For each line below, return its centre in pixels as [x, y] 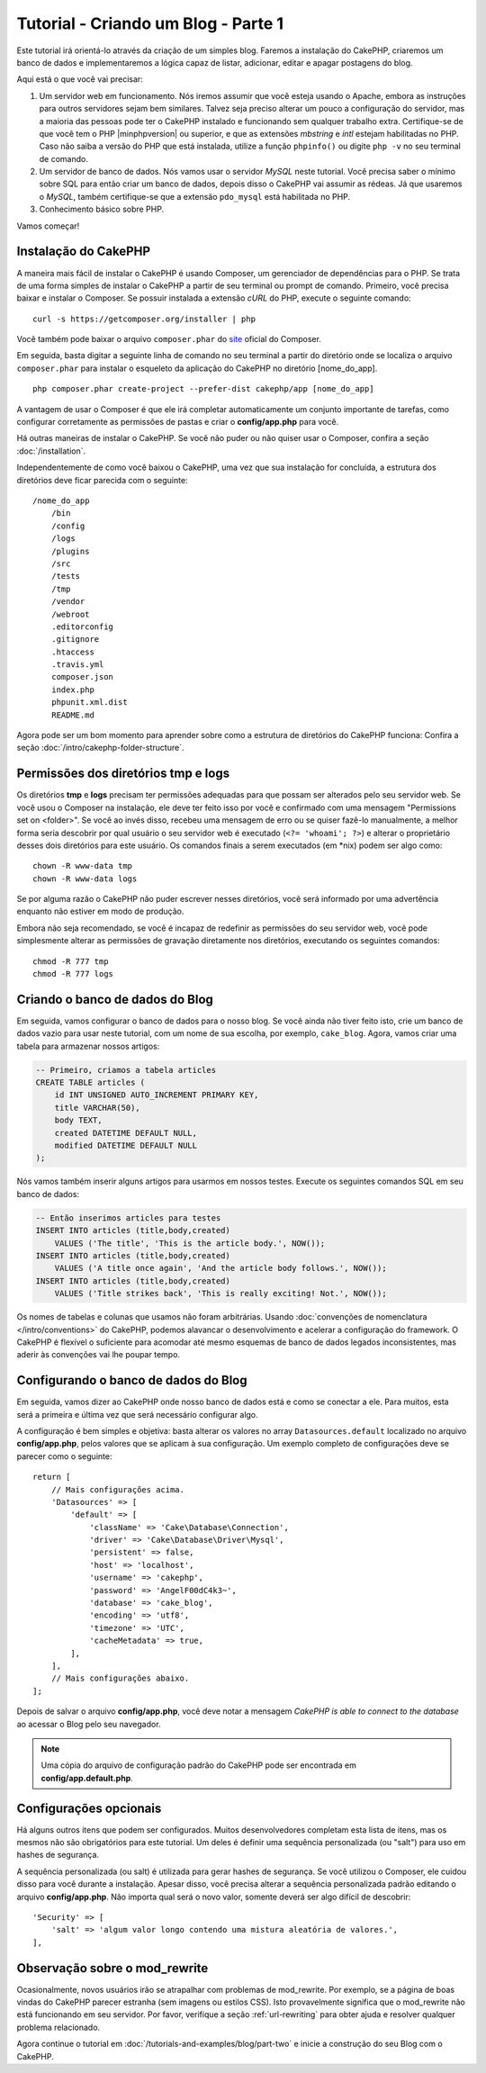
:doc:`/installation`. [51, 451]
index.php [72, 689]
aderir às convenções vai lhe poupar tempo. [98, 1355]
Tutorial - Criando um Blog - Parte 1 [150, 23]
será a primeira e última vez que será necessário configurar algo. [137, 1414]
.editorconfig [82, 626]
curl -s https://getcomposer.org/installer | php [144, 319]
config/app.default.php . [87, 1778]
